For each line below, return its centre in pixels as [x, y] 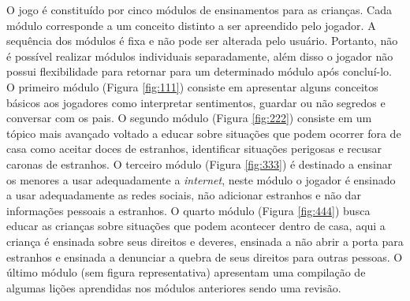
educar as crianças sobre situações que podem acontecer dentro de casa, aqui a [196, 226]
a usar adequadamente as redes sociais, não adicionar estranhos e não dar [184, 195]
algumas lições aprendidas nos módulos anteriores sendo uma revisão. [174, 287]
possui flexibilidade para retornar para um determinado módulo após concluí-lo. [199, 71]
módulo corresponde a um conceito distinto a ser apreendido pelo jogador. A [191, 25]
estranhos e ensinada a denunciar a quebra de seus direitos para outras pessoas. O [205, 256]
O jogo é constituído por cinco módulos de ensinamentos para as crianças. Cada [199, 9]
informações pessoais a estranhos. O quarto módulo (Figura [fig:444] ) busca [188, 210]
